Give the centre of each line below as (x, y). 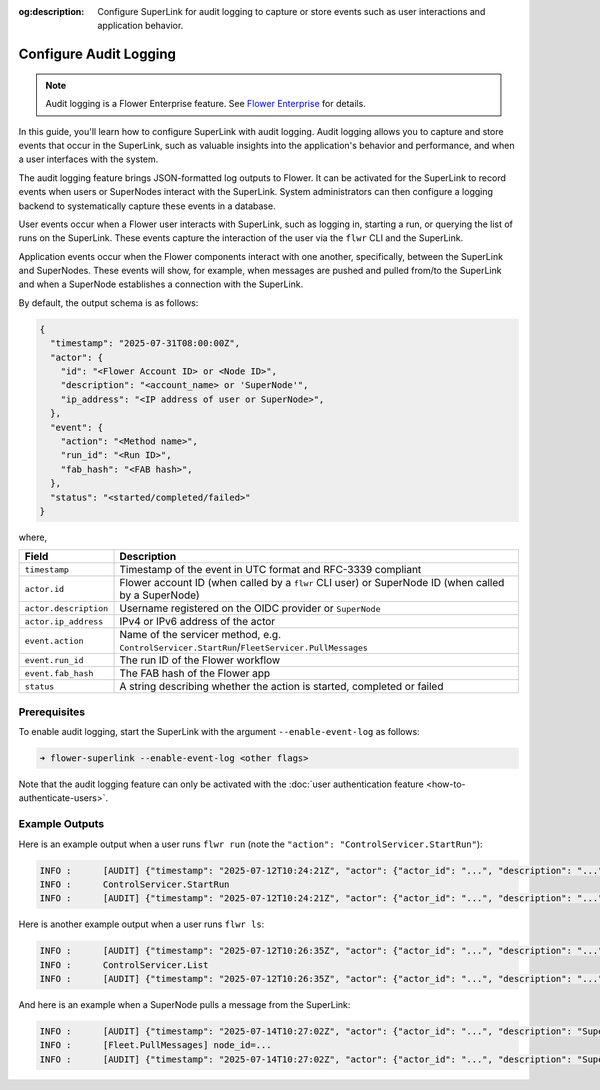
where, (33, 537)
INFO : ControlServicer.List (124, 964)
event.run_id (54, 660)
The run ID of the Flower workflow (200, 660)
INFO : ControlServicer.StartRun (134, 884)
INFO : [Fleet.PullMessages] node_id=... (155, 1045)
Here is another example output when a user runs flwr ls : (141, 924)
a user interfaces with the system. (88, 159)
